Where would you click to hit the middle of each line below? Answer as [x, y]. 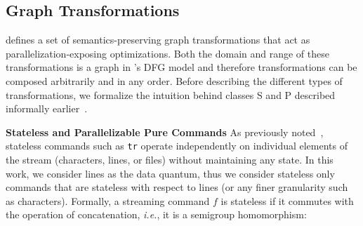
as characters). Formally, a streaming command [108, 200]
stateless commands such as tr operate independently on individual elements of [177, 146]
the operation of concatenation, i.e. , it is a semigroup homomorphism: [156, 214]
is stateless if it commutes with [287, 200]
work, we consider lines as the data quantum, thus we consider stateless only [170, 173]
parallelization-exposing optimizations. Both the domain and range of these [167, 53]
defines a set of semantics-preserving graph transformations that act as [158, 40]
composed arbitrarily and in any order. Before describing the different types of [174, 80]
